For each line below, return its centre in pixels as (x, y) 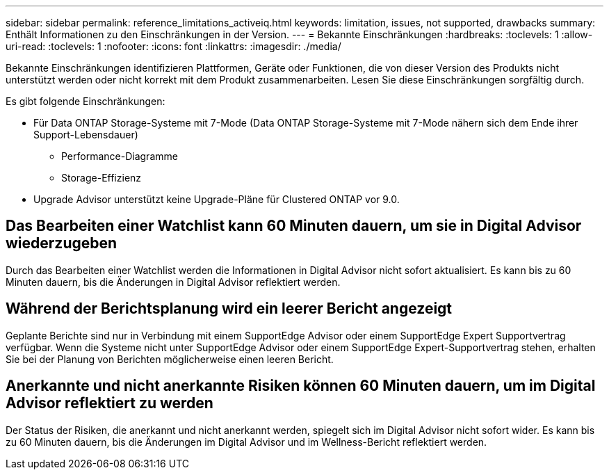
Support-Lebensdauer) (86, 135)
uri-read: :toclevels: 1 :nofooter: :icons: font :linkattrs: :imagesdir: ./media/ (173, 46)
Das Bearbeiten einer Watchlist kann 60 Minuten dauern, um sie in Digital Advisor (294, 226)
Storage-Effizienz (101, 178)
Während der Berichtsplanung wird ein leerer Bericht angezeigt (229, 309)
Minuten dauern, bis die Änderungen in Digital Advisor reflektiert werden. (173, 282)
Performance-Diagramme (120, 156)
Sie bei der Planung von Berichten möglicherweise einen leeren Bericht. (170, 359)
